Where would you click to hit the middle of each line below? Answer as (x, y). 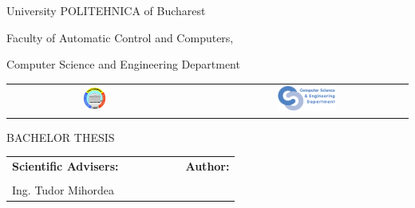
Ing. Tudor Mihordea (63, 189)
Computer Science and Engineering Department (123, 64)
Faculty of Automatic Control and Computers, (120, 37)
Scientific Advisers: (65, 165)
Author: (207, 165)
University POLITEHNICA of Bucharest (106, 10)
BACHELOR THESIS (61, 137)
